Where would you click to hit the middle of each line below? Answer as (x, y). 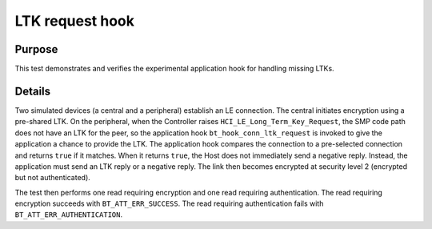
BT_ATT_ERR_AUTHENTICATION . (69, 215)
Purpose (36, 49)
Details (33, 91)
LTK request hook (75, 21)
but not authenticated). (53, 178)
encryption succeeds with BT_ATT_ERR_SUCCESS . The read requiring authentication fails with (169, 203)
